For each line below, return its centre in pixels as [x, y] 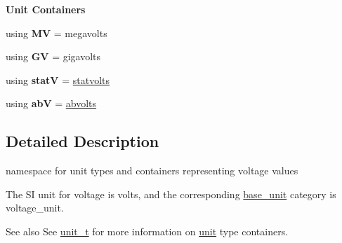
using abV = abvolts [51, 103]
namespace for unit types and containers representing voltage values [152, 171]
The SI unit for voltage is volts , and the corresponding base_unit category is [171, 194]
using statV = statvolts [58, 79]
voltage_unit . [35, 208]
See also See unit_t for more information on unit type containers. [147, 231]
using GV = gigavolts [53, 56]
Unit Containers [46, 9]
